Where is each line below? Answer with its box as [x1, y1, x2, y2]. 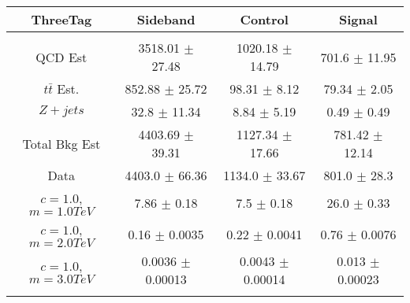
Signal [339, 10, 378, 28]
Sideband [136, 10, 196, 28]
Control [240, 10, 289, 28]
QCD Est [35, 47, 88, 66]
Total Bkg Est [22, 134, 101, 153]
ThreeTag [31, 10, 92, 28]
